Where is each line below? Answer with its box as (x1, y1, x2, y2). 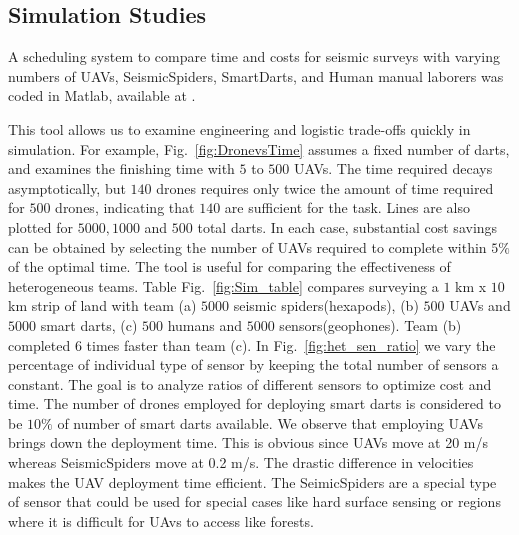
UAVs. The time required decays (293, 158, 493, 179)
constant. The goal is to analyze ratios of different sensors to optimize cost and (8, 373, 492, 394)
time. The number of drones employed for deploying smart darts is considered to (8, 393, 501, 414)
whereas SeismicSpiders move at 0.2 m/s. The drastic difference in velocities (8, 452, 474, 473)
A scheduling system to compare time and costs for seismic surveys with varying (8, 46, 500, 67)
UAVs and (449, 295, 511, 316)
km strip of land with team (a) (8, 295, 197, 316)
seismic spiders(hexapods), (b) (233, 295, 419, 316)
